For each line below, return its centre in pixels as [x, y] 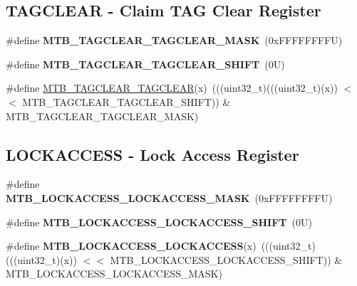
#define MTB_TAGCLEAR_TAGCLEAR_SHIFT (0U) [145, 64]
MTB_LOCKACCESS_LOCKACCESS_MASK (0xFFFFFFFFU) [169, 197]
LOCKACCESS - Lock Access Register [152, 154]
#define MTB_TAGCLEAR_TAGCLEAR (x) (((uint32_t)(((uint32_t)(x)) [172, 88]
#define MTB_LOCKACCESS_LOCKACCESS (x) [131, 246]
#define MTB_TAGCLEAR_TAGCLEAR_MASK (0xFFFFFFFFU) [174, 40]
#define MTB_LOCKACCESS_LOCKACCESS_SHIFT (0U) [159, 222]
